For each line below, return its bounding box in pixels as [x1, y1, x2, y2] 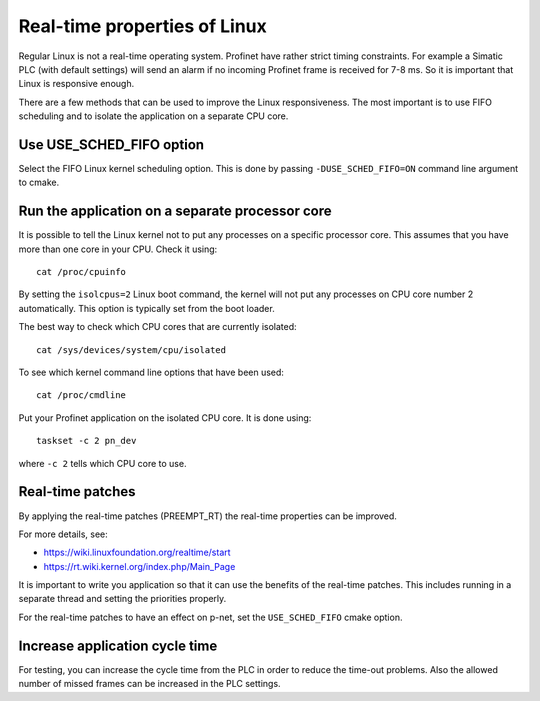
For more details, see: [18, 528, 109, 540]
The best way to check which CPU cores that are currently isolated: [18, 321, 297, 333]
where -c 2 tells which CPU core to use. [18, 457, 187, 469]
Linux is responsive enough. [18, 78, 135, 90]
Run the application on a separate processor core [18, 203, 332, 220]
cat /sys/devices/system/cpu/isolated [36, 344, 227, 355]
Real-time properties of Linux [18, 15, 267, 37]
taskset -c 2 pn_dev [36, 435, 137, 447]
